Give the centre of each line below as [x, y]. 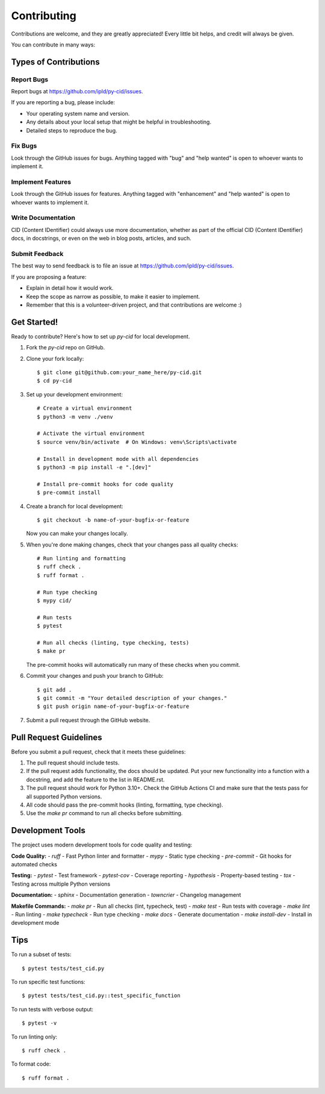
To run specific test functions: [48, 982]
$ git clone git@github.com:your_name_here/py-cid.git [119, 373]
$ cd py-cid [54, 381]
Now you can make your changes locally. [77, 534]
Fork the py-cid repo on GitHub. [66, 348]
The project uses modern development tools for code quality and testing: [102, 845]
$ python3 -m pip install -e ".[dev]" [94, 467]
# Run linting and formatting [82, 558]
